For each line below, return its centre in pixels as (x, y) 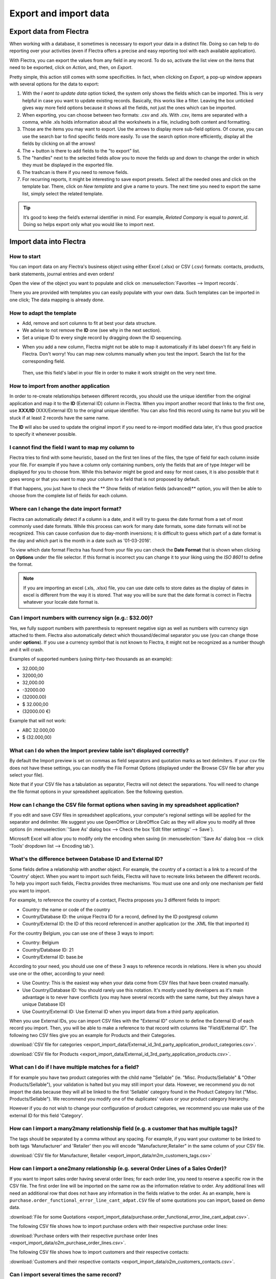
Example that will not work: (38, 721)
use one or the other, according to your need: (57, 973)
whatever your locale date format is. (61, 602)
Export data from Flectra (49, 31)
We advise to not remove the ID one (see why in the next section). (91, 330)
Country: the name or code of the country (66, 909)
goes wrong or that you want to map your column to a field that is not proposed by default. (105, 479)
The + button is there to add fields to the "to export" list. (81, 150)
